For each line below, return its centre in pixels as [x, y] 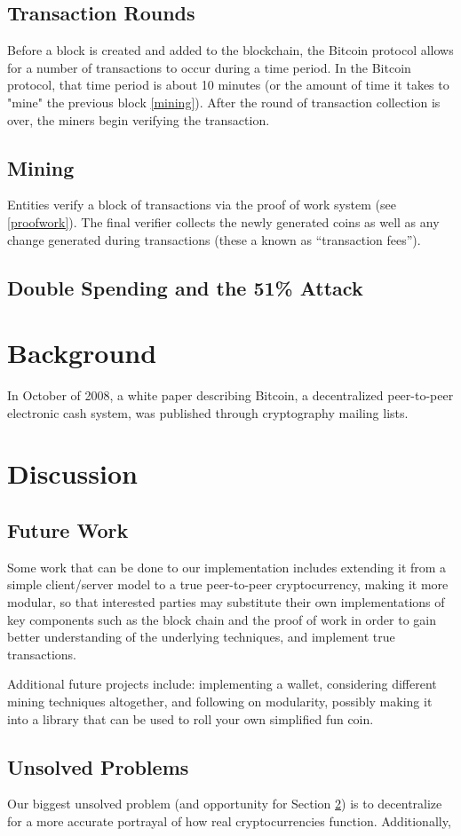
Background [82, 353]
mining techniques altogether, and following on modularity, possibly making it [220, 701]
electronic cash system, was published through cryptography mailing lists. [208, 412]
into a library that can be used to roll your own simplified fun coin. [191, 718]
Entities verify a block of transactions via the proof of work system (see [202, 205]
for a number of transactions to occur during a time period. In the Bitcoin [209, 67]
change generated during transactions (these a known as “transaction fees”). [214, 239]
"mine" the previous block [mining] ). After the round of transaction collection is [224, 102]
